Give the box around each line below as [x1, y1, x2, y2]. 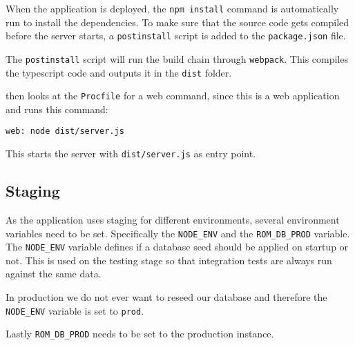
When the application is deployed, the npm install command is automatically [6, 1, 339, 15]
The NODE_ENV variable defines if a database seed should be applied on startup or [6, 239, 349, 254]
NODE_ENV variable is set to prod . [6, 303, 144, 317]
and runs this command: [6, 101, 108, 116]
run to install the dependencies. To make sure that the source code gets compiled [6, 14, 349, 29]
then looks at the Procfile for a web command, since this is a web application [6, 88, 340, 103]
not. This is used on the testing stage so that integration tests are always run [6, 253, 332, 267]
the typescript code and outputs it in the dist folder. [6, 65, 232, 79]
